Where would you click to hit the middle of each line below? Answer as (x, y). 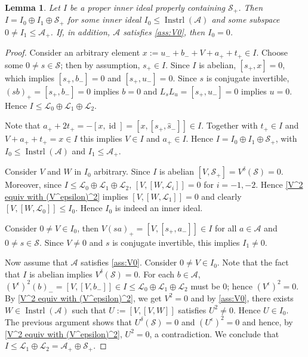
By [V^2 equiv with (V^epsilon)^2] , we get (83, 297)
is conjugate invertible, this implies (176, 242)
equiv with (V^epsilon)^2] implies (67, 196)
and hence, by (267, 321)
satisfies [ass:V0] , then (164, 31)
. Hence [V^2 (279, 184)
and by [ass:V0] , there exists (242, 297)
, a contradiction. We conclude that (214, 333)
